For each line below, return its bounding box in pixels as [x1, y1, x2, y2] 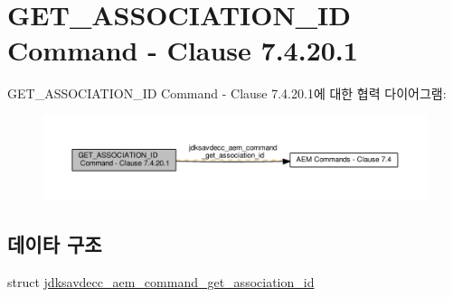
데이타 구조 [7, 230, 102, 258]
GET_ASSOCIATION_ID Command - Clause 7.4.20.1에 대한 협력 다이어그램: [7, 84, 447, 103]
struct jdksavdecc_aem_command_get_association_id [7, 273, 315, 292]
